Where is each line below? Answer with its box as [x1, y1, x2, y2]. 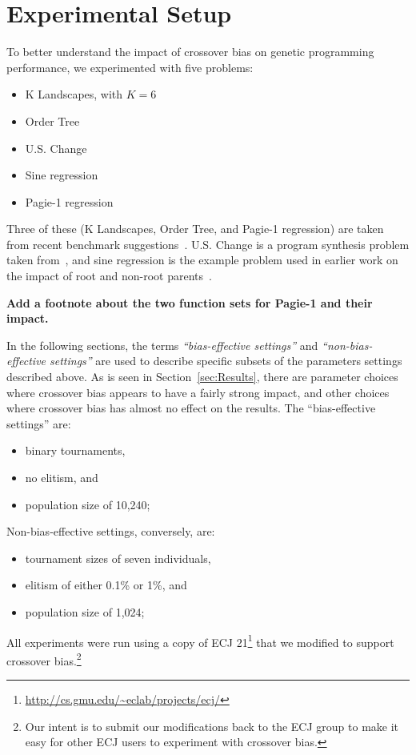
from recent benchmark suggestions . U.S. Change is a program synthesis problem [6, 235, 410, 252]
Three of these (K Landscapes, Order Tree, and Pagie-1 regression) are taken [6, 220, 384, 237]
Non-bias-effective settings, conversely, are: [6, 523, 215, 540]
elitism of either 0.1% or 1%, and [25, 576, 187, 593]
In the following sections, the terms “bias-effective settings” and [6, 336, 318, 353]
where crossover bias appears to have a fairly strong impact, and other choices [6, 384, 390, 400]
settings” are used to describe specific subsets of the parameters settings [50, 352, 402, 369]
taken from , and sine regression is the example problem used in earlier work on [6, 251, 398, 268]
